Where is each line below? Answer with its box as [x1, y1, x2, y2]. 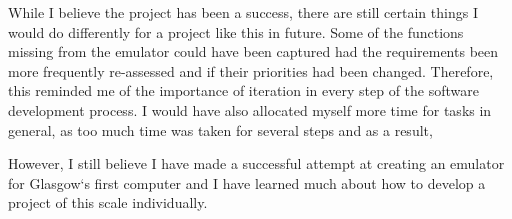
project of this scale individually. [8, 192, 208, 213]
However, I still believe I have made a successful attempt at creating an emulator [8, 153, 505, 174]
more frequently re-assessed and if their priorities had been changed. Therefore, [8, 60, 494, 81]
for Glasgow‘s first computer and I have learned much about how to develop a [8, 172, 486, 193]
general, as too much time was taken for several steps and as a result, [8, 119, 433, 140]
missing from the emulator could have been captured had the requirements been [8, 41, 499, 62]
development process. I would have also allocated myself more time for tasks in [8, 99, 492, 120]
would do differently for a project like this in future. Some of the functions [8, 21, 464, 42]
